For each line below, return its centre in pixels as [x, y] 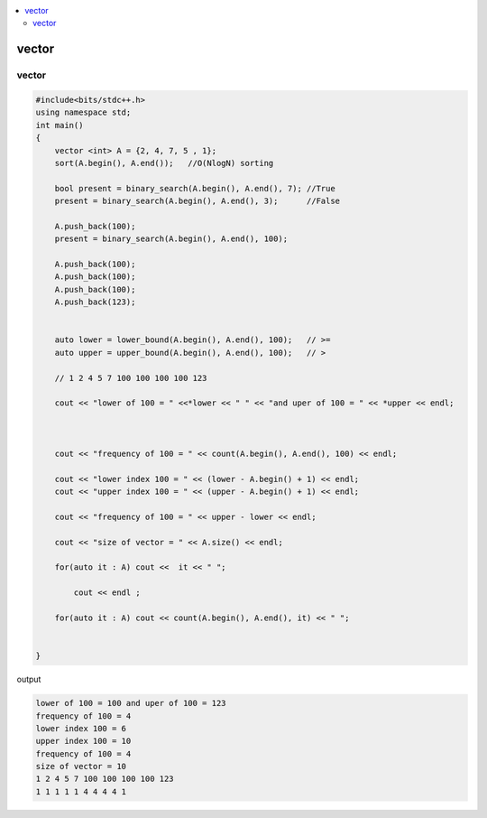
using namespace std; [83, 112]
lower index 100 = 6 [81, 728]
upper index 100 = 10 [83, 741]
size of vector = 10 [81, 767]
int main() [60, 125]
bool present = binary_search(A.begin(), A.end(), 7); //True [195, 188]
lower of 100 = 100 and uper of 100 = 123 [131, 703]
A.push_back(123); [95, 302]
